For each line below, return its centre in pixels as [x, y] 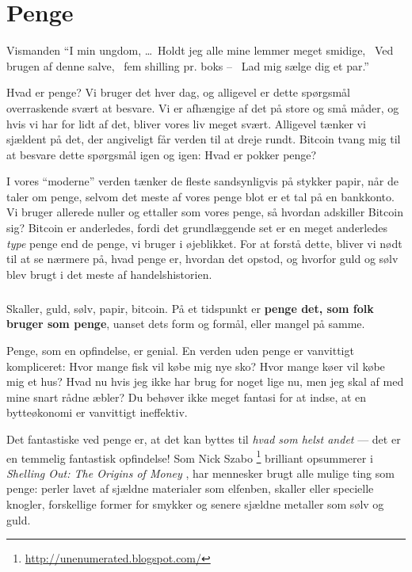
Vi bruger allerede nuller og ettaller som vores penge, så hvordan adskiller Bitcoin [205, 212]
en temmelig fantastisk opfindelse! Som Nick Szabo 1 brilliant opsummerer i [190, 456]
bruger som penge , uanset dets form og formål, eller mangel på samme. [186, 324]
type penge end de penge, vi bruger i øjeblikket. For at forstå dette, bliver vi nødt [204, 243]
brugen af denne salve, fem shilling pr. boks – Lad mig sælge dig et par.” [188, 65]
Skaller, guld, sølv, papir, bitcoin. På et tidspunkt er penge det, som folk [190, 308]
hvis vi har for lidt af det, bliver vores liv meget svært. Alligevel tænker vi [186, 123]
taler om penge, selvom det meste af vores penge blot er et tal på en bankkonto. [200, 196]
